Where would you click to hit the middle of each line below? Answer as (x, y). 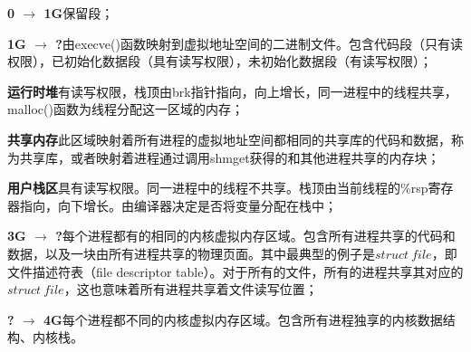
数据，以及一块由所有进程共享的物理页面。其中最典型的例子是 (191, 253)
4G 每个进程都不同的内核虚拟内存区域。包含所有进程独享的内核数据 (243, 319)
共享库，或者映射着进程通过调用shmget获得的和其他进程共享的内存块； (230, 157)
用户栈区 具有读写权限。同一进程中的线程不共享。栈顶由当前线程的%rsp (218, 188)
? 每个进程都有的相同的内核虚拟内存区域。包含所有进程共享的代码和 (255, 236)
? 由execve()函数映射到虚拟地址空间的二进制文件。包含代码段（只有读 (259, 43)
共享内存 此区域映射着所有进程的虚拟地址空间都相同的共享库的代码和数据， (229, 139)
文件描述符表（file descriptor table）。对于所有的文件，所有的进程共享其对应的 (235, 271)
